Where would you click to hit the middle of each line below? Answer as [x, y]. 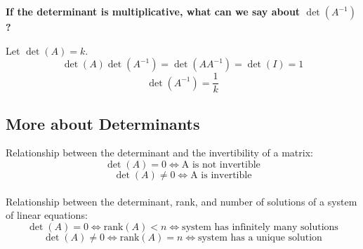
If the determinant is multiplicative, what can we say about [153, 11]
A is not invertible [221, 165]
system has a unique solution [260, 237]
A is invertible [221, 176]
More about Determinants [103, 123]
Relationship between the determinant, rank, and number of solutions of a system [181, 201]
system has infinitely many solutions [260, 227]
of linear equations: [47, 215]
